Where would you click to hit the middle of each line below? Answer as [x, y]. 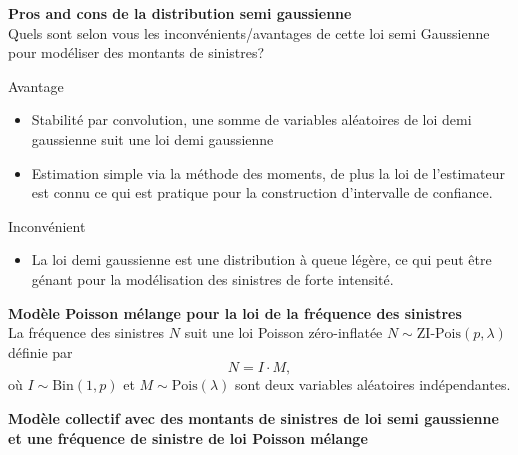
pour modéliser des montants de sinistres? [136, 52]
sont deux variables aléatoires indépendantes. [372, 384]
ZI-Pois [439, 334]
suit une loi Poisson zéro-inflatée [283, 332]
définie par [40, 351]
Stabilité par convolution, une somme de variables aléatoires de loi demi [251, 119]
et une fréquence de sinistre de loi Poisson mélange [188, 437]
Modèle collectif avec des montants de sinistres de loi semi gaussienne [253, 417]
